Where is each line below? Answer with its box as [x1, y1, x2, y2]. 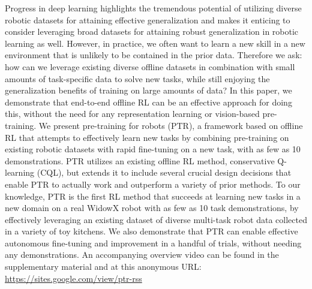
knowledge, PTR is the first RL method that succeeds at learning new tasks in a [5, 189, 301, 202]
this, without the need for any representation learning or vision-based [5, 107, 260, 120]
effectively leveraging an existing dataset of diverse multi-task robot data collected [5, 213, 307, 225]
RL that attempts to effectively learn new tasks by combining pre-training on [5, 131, 289, 143]
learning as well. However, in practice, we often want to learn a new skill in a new [5, 37, 305, 49]
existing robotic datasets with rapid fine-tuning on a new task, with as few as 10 [5, 143, 301, 155]
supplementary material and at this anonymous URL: [5, 260, 202, 273]
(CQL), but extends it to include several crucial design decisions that [37, 166, 292, 179]
